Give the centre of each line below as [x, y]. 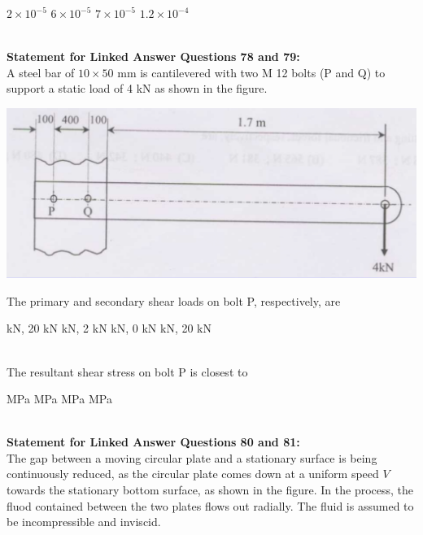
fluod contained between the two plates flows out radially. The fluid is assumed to [210, 505]
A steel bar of [41, 72]
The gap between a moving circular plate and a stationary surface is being [192, 457]
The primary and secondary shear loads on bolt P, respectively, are [174, 300]
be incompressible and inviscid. [84, 522]
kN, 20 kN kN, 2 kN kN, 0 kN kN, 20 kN [109, 328]
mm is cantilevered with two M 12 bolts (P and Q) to [251, 72]
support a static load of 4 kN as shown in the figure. [137, 88]
